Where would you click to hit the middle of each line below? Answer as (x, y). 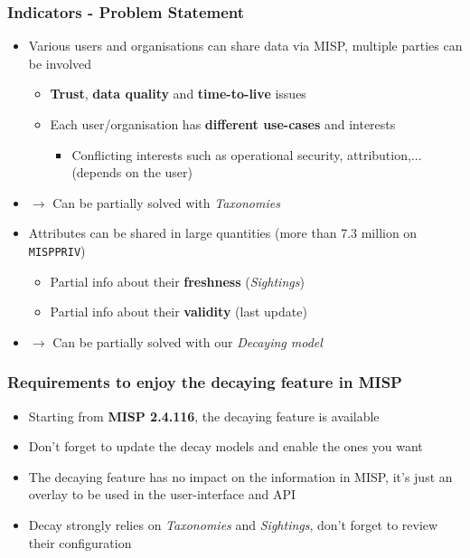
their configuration (80, 542)
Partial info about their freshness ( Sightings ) (177, 281)
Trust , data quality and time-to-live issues (178, 94)
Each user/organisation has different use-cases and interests (223, 124)
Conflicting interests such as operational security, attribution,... (247, 154)
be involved (60, 63)
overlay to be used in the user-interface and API (162, 494)
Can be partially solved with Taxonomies (166, 202)
